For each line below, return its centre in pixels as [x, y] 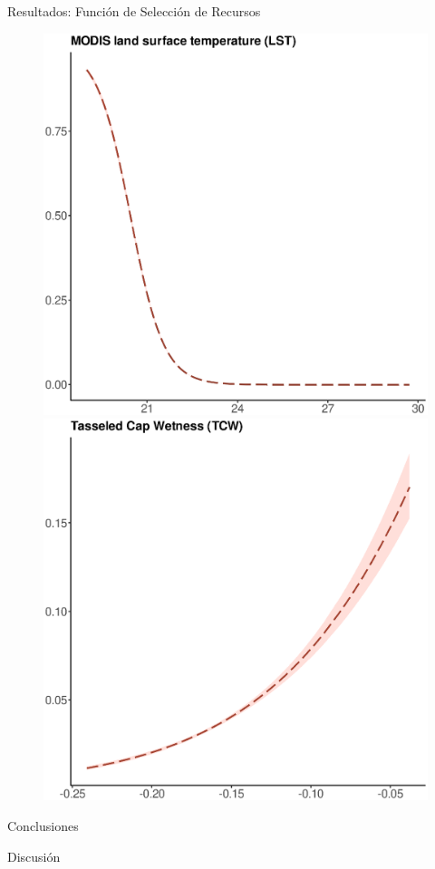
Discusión [34, 856]
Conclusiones [43, 825]
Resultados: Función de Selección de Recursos [134, 11]
